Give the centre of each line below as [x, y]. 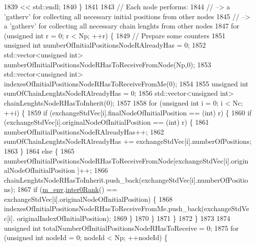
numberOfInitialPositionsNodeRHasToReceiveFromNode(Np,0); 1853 [108, 64]
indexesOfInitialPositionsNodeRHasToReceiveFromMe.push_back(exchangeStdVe [127, 208]
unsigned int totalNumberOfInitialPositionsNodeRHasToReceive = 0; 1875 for [121, 228]
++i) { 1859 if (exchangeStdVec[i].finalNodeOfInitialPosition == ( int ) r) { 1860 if [128, 112]
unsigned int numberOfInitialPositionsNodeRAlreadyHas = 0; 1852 [105, 45]
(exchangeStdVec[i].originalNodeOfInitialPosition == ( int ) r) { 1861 [107, 122]
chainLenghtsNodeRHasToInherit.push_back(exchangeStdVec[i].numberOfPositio [126, 179]
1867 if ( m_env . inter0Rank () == [67, 189]
